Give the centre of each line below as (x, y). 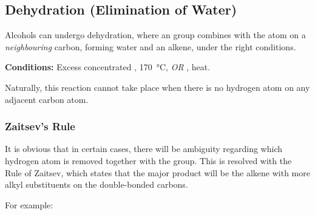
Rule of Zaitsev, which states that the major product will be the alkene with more (157, 172)
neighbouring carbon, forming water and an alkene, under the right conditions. (151, 46)
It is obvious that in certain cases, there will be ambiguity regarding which (144, 149)
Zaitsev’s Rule (40, 126)
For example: (29, 204)
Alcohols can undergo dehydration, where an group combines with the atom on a (155, 35)
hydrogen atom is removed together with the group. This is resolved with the (148, 160)
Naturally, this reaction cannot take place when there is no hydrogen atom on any (157, 87)
